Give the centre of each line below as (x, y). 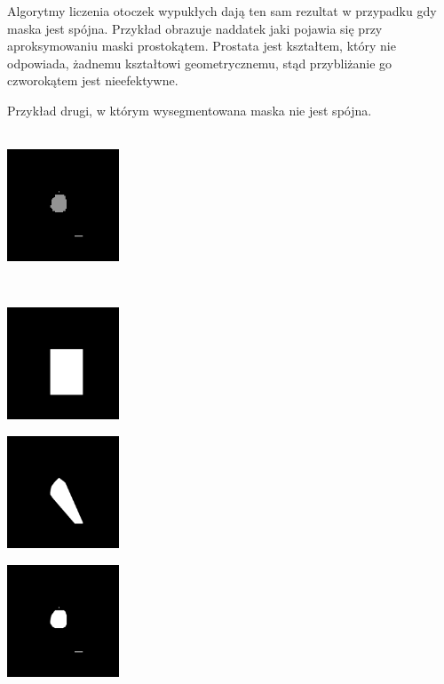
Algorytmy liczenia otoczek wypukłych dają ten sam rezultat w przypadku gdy (222, 11)
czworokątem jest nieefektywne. (93, 80)
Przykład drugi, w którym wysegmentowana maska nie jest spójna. (190, 110)
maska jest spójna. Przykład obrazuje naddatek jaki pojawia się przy (195, 28)
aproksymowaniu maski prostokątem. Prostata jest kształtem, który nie (202, 46)
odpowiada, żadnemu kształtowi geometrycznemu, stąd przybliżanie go (200, 63)
